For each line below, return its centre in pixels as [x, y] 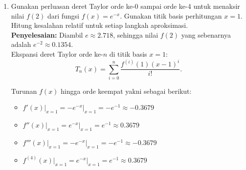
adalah [21, 44]
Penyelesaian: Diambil [47, 34]
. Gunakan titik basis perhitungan [171, 15]
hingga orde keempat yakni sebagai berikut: [126, 91]
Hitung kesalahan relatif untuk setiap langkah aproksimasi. [100, 25]
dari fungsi [63, 15]
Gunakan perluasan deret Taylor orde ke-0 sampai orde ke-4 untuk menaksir [125, 6]
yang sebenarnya [206, 34]
